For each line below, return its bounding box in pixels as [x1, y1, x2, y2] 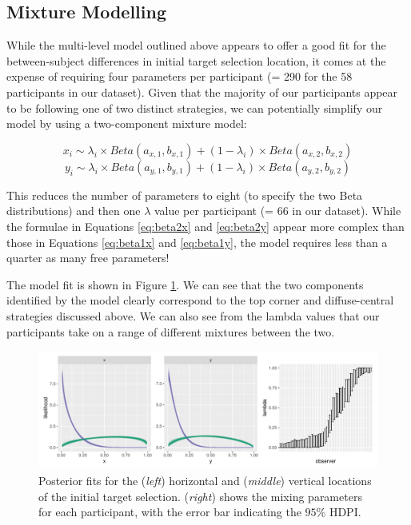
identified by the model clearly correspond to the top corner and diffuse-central [6, 292, 394, 308]
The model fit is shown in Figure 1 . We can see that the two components [6, 276, 364, 292]
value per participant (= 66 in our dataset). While [154, 202, 401, 219]
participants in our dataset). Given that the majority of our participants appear [6, 83, 398, 100]
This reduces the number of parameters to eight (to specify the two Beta [6, 186, 363, 203]
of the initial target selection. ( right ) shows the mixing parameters [38, 487, 362, 504]
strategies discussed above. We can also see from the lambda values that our [6, 307, 380, 324]
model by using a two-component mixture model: [6, 115, 247, 132]
